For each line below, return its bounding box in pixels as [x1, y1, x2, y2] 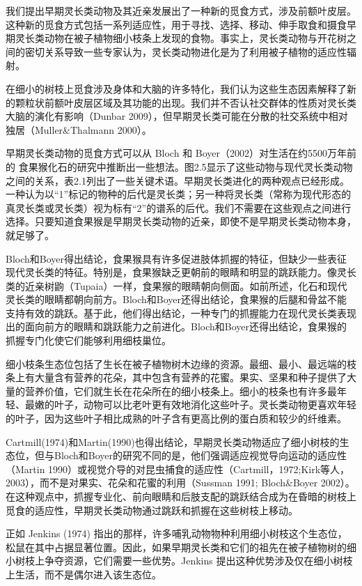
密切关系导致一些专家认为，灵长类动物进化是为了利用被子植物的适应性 [24, 44, 347, 59]
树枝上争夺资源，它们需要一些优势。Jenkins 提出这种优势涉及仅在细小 [15, 553, 333, 568]
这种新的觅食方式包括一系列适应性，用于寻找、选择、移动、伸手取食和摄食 [6, 17, 347, 31]
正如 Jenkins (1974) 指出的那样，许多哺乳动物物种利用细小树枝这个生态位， [6, 526, 347, 541]
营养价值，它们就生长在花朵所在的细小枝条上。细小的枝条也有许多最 [24, 383, 337, 398]
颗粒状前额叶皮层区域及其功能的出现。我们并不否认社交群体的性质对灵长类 [15, 95, 356, 109]
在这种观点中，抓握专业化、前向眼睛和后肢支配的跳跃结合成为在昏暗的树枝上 [6, 489, 356, 503]
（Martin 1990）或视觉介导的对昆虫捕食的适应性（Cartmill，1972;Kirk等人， [6, 461, 350, 476]
